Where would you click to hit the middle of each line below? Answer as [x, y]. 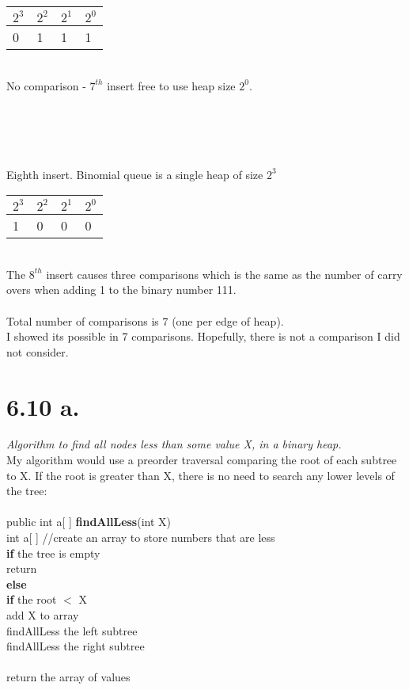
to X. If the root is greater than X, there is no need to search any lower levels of [201, 475]
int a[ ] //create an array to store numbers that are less [141, 537]
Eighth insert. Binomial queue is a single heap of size [135, 174]
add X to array [43, 614]
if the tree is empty [53, 553]
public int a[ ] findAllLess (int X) [89, 522]
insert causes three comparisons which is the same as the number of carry [224, 274]
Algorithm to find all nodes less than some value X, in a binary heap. [174, 444]
